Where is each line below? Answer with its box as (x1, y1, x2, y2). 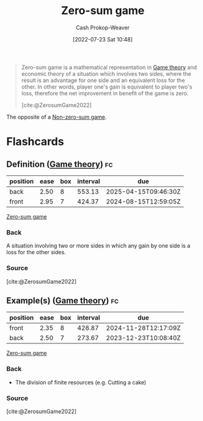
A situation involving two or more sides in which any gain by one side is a (6, 242, 191, 249)
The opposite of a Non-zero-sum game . (6, 113, 107, 120)
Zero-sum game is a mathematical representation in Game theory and (21, 64, 197, 71)
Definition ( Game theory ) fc (6, 159, 113, 169)
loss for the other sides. (6, 249, 66, 256)
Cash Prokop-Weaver (75, 24, 130, 31)
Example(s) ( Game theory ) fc (6, 295, 119, 306)
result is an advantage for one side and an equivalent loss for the (21, 76, 185, 84)
